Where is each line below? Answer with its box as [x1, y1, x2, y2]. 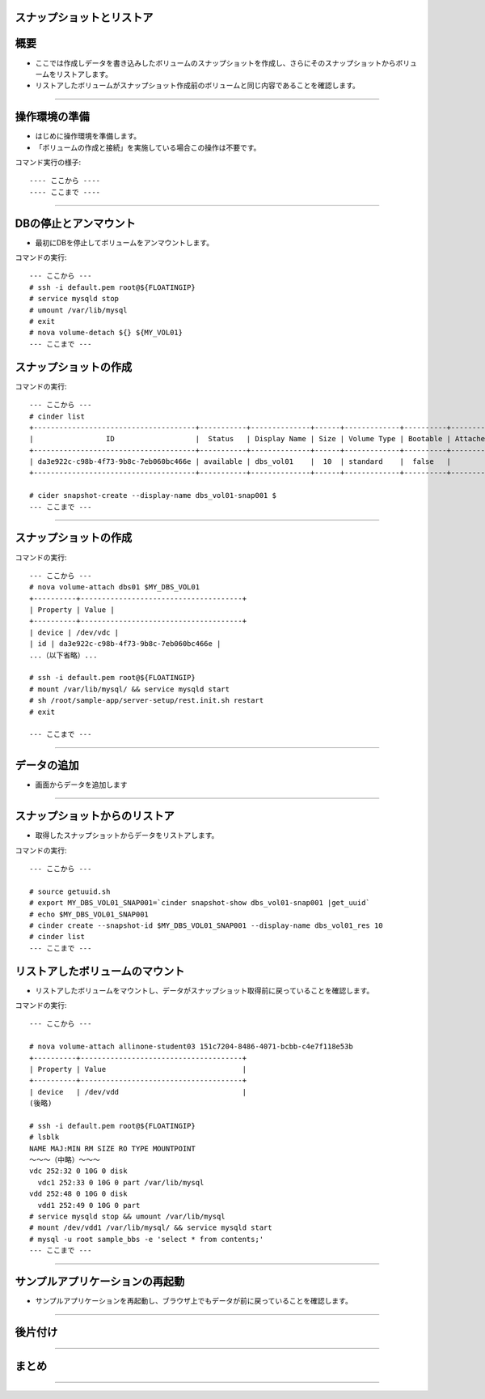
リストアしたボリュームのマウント [15, 964, 185, 978]
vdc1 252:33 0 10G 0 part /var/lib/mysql [37, 1178, 205, 1187]
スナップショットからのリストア [15, 810, 175, 823]
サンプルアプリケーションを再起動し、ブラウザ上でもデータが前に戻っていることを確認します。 [35, 1296, 353, 1306]
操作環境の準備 [15, 110, 90, 124]
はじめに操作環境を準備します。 [35, 131, 141, 141]
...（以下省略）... [29, 650, 98, 660]
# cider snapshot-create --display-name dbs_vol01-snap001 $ [29, 491, 276, 500]
